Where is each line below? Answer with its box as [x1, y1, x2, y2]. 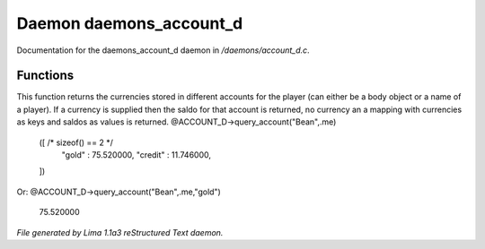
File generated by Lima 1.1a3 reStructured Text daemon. [16, 227, 224, 237]
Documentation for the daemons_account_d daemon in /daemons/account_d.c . [16, 45, 310, 56]
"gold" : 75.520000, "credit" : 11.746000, [61, 150, 211, 160]
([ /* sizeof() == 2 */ [39, 137, 114, 148]
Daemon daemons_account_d [16, 13, 243, 33]
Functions [16, 68, 75, 83]
